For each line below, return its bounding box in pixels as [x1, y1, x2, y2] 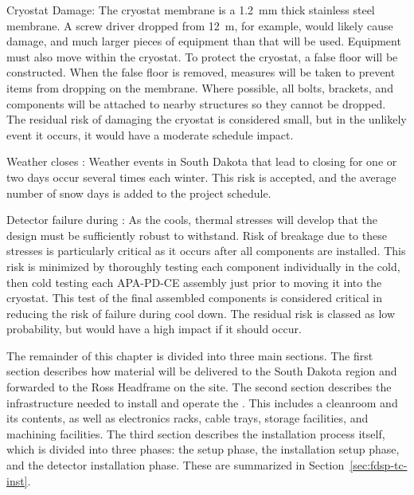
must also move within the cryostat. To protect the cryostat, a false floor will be [6, 48, 398, 65]
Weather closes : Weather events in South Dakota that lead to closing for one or [6, 153, 397, 170]
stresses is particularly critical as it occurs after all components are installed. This [6, 242, 406, 259]
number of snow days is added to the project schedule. [6, 184, 271, 201]
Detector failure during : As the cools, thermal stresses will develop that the [6, 211, 377, 228]
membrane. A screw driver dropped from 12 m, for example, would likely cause [6, 17, 393, 33]
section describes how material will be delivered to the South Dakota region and [6, 363, 397, 379]
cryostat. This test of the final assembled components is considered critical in [6, 289, 383, 306]
